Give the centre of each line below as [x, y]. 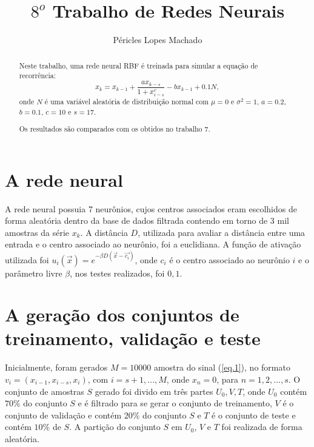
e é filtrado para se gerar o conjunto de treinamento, [175, 403]
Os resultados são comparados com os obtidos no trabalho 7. [115, 129]
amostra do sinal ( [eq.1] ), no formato [222, 367]
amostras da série [37, 232]
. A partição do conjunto [115, 427]
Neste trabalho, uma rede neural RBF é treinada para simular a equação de [139, 65]
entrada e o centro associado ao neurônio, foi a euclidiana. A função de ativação [153, 244]
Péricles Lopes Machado [158, 40]
